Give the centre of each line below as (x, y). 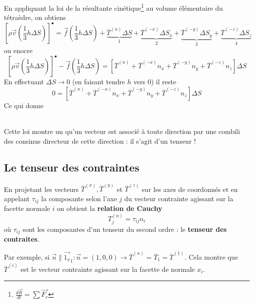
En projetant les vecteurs (41, 189)
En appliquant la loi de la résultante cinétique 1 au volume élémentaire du (114, 7)
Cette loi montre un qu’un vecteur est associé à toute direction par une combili (122, 131)
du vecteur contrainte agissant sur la (179, 198)
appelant (17, 198)
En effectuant (24, 82)
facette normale (27, 208)
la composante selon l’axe (79, 198)
